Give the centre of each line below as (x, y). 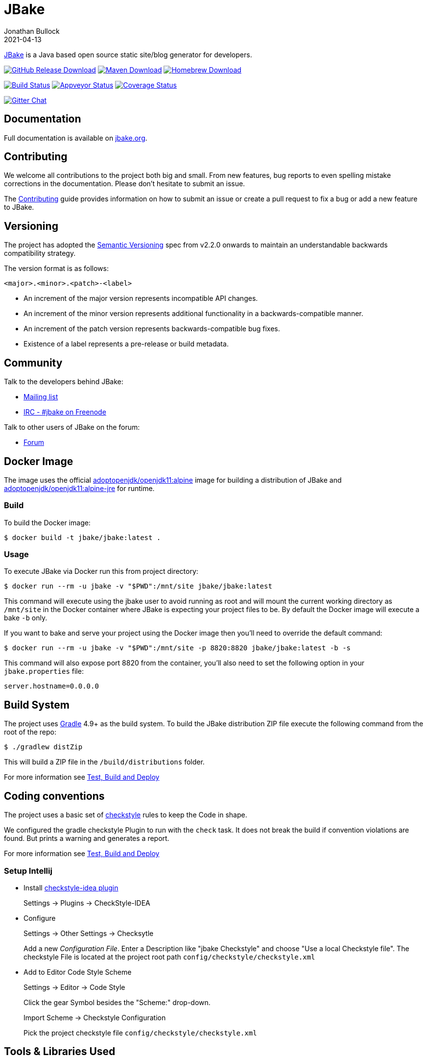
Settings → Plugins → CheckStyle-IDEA (87, 903)
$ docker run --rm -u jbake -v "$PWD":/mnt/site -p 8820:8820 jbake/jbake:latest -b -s (178, 648)
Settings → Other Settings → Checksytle (89, 933)
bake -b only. (26, 618)
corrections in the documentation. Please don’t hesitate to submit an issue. (125, 184)
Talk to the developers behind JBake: (64, 382)
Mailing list (41, 397)
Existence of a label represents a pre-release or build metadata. (126, 344)
